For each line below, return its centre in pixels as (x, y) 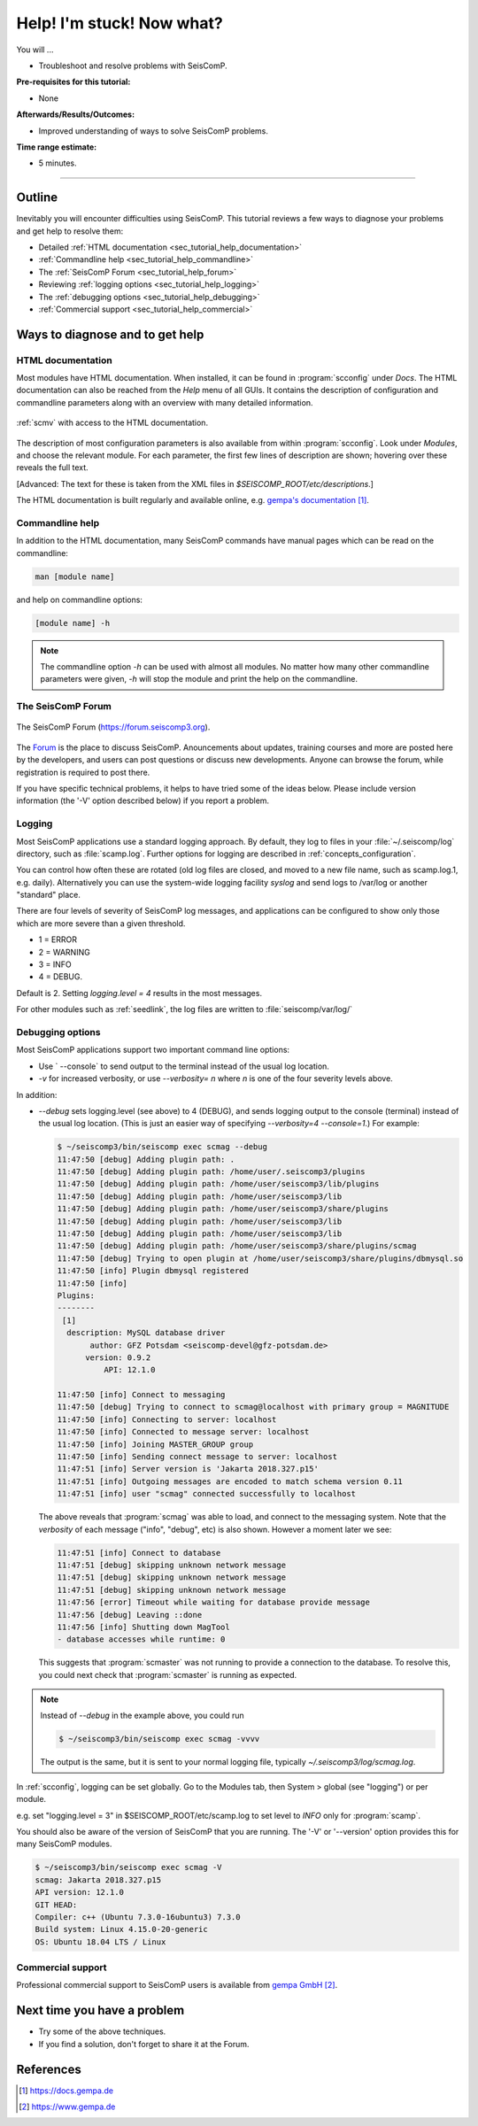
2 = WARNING (64, 952)
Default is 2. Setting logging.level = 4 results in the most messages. (139, 993)
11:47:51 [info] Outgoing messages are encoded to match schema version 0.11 (230, 1481)
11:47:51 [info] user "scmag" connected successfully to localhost (207, 1494)
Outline (37, 198)
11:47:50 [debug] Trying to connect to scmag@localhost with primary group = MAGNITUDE (253, 1407)
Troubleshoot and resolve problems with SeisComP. (133, 66)
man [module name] (75, 576)
